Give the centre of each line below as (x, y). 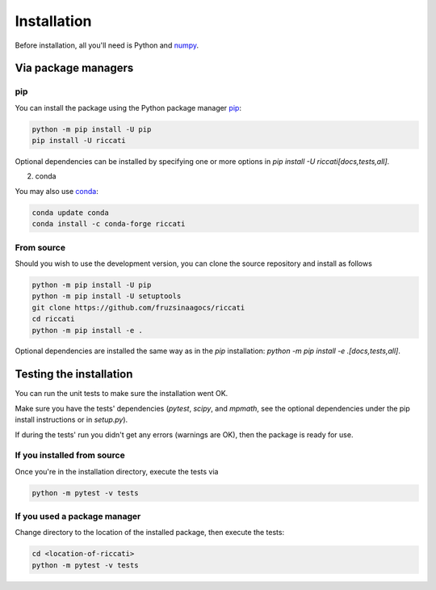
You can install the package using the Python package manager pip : (128, 107)
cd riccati (53, 319)
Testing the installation (74, 375)
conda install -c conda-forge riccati (109, 224)
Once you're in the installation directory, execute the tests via (117, 471)
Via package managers (74, 68)
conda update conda (70, 213)
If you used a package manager (78, 516)
